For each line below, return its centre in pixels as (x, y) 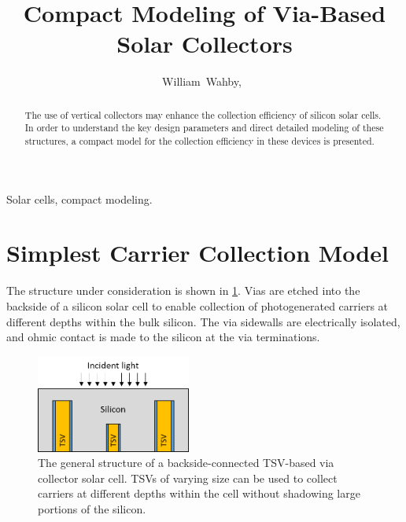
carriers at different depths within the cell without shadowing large (199, 493)
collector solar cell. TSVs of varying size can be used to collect (188, 478)
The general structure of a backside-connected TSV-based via (186, 463)
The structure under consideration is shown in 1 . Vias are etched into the (183, 290)
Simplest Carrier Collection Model (197, 253)
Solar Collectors (205, 44)
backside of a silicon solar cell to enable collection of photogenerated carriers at (197, 305)
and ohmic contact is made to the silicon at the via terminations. (163, 337)
